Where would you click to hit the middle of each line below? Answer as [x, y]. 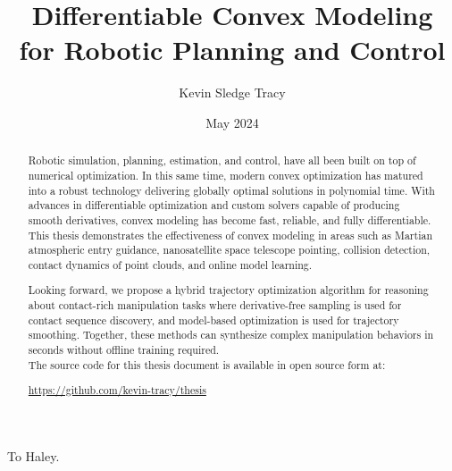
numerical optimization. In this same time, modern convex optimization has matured [226, 175]
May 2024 [232, 122]
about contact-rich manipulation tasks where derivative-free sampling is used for [215, 305]
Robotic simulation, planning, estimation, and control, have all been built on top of [222, 160]
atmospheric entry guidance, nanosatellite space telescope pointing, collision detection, [229, 250]
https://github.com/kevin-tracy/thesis [117, 390]
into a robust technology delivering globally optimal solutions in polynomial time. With [231, 190]
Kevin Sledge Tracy [232, 93]
